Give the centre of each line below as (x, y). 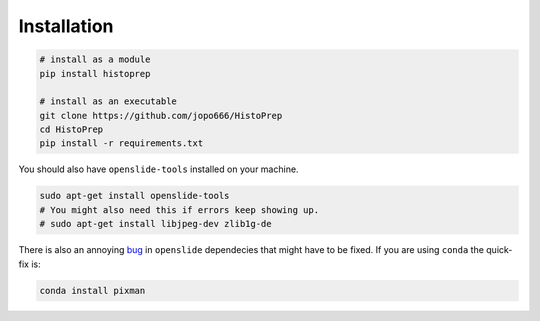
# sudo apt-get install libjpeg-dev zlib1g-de (155, 224)
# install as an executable (108, 101)
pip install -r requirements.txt (121, 143)
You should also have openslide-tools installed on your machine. (158, 169)
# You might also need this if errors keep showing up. (179, 209)
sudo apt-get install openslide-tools (134, 196)
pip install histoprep (95, 73)
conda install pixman (92, 290)
